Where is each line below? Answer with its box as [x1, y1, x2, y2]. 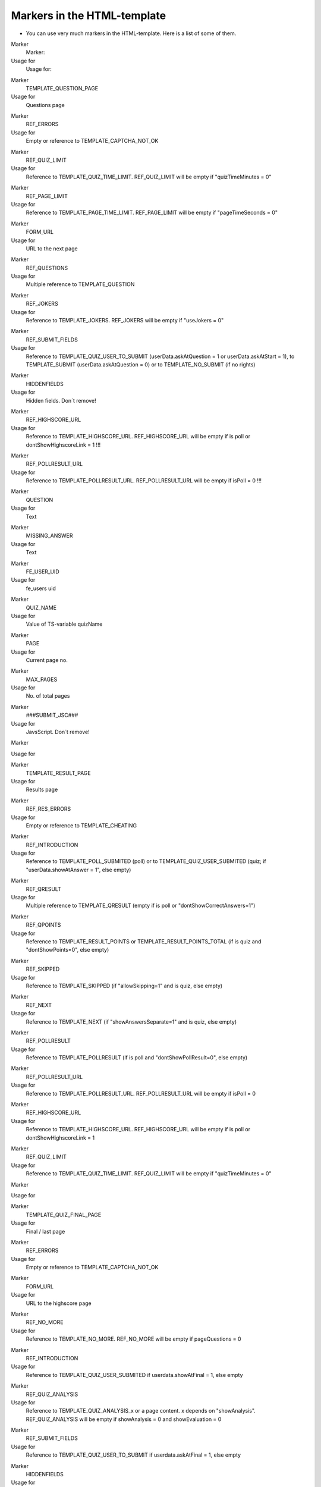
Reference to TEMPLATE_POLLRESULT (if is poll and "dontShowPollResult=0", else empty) [26, 1054, 248, 1061]
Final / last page [26, 1228, 65, 1235]
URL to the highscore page [26, 1300, 92, 1307]
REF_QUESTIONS [26, 264, 68, 271]
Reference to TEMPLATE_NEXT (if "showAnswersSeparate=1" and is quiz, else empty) [26, 1018, 237, 1025]
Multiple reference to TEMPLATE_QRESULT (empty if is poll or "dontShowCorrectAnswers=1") [26, 902, 256, 909]
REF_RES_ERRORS [26, 805, 71, 812]
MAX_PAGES [26, 676, 58, 683]
